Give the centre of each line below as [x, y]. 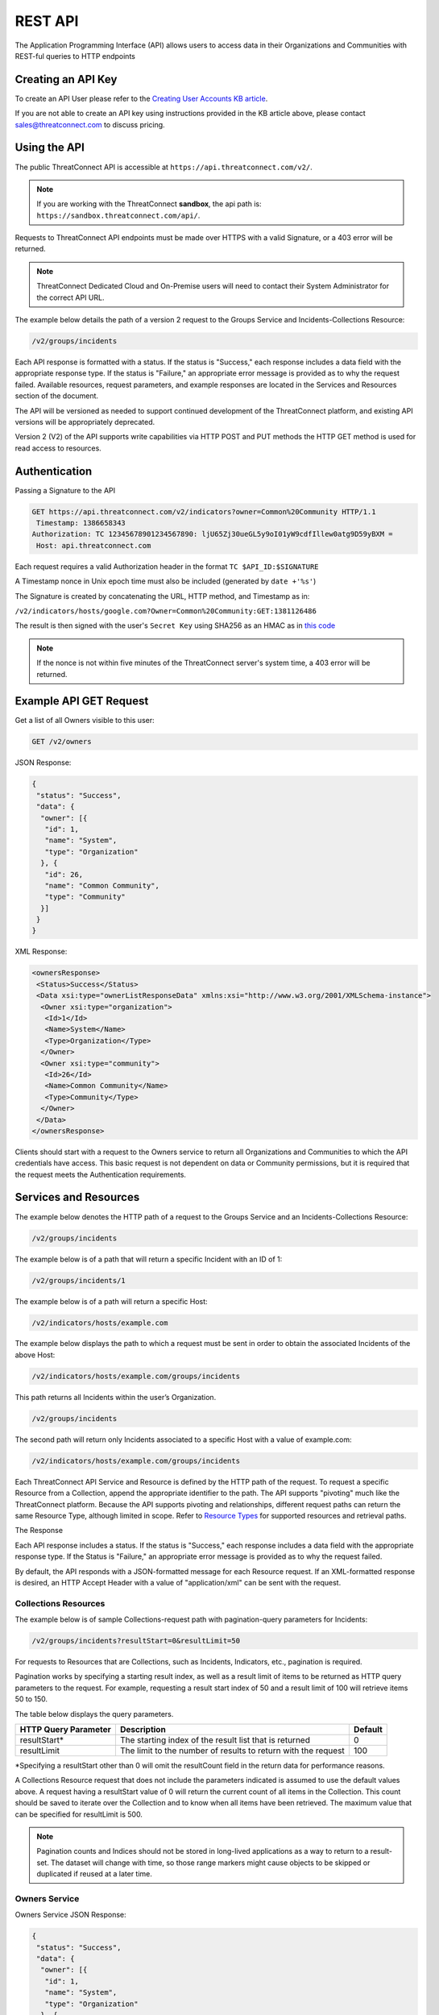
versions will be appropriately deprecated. [85, 422]
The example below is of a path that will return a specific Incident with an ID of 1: [149, 1259]
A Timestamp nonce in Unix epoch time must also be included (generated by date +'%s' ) [166, 581]
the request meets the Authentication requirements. [101, 1174]
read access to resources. [58, 448]
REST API [47, 21]
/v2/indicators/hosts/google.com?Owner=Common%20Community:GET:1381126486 [166, 611]
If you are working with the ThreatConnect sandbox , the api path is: [149, 204]
